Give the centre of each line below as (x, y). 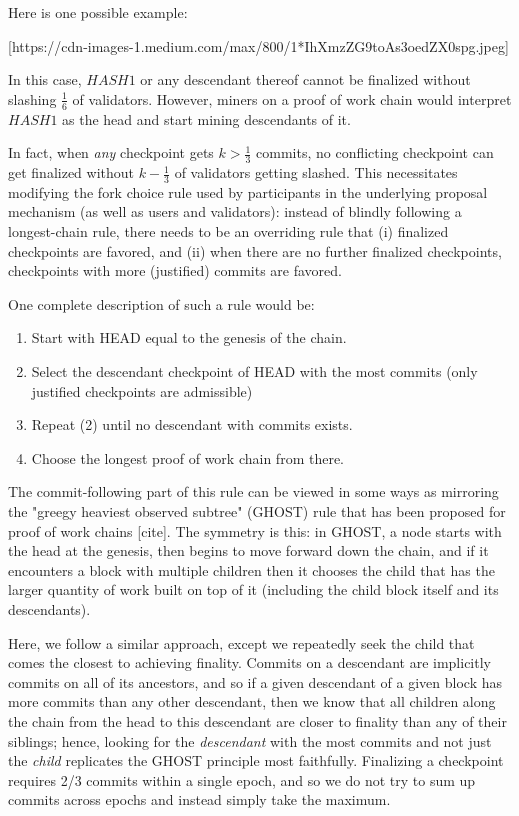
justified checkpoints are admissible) (142, 390)
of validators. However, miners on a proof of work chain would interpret (292, 98)
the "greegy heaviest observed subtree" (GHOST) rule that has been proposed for (257, 510)
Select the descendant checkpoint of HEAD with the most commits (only (254, 371)
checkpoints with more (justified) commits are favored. (175, 270)
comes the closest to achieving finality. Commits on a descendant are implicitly (249, 662)
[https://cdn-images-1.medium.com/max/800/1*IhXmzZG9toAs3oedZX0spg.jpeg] (258, 45)
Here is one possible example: (98, 12)
